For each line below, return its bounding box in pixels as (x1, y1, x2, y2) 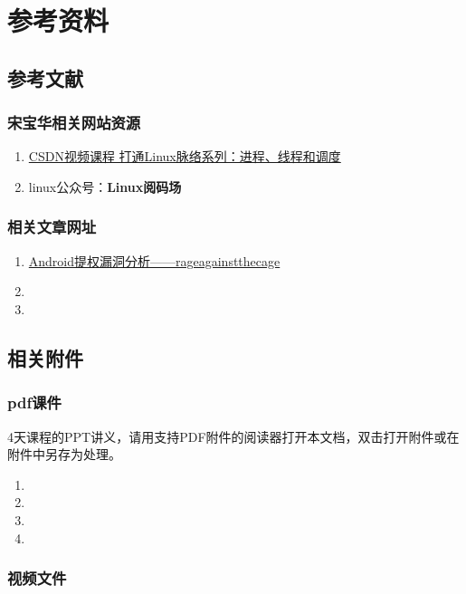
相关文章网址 (7, 216, 97, 238)
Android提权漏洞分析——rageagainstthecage (28, 251, 281, 270)
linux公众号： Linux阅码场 (28, 177, 182, 196)
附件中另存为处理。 (7, 445, 121, 464)
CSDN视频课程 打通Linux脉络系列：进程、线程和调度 (28, 147, 341, 166)
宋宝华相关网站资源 (7, 111, 141, 134)
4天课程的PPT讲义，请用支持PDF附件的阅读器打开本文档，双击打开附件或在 (7, 426, 460, 445)
